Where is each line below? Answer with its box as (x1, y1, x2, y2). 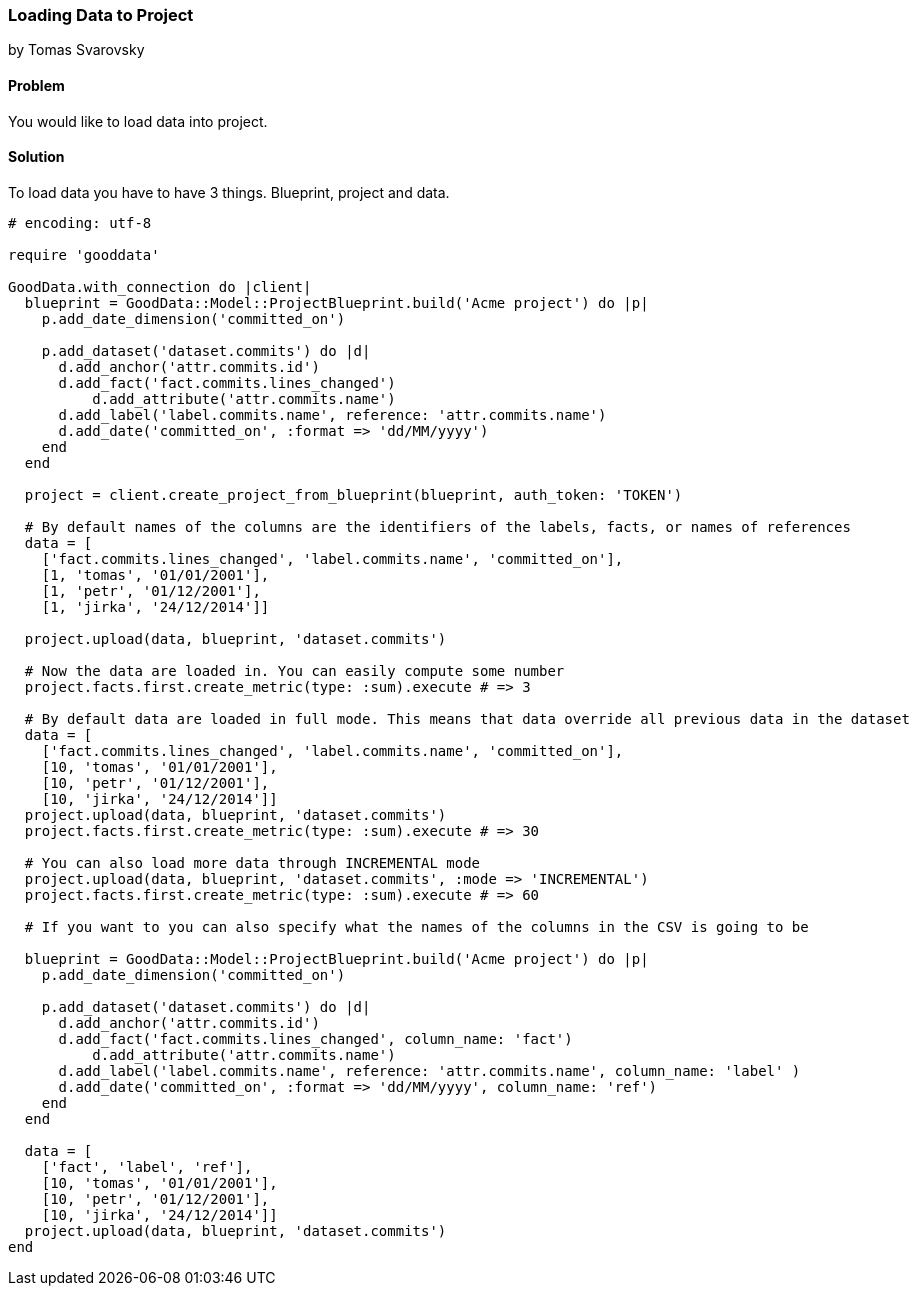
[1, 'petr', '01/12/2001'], (41, 582, 261, 599)
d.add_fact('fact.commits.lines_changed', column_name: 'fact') (58, 1030, 573, 1047)
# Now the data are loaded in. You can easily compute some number (24, 662, 565, 679)
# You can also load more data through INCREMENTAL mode (24, 854, 481, 871)
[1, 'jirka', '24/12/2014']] (41, 598, 270, 615)
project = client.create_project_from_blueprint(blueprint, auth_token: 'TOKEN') (24, 486, 683, 503)
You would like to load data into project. (8, 112, 268, 130)
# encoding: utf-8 (8, 214, 152, 231)
